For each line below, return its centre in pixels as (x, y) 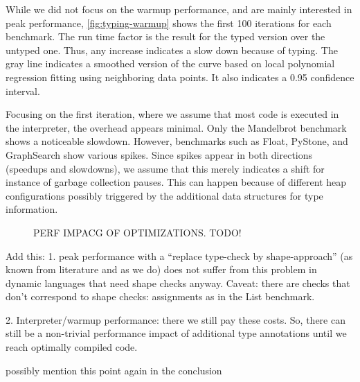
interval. (23, 90)
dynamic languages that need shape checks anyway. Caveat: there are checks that (178, 283)
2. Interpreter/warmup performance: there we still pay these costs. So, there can (175, 319)
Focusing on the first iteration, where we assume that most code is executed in (172, 114)
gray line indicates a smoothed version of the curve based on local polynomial (170, 63)
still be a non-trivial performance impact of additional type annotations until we (176, 333)
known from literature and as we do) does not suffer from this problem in (161, 269)
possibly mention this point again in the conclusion (114, 370)
